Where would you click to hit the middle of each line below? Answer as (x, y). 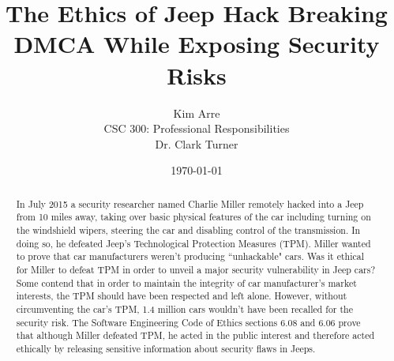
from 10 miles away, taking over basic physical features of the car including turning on (193, 217)
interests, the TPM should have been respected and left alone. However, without (182, 296)
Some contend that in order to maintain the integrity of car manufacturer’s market (186, 282)
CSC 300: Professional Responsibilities (197, 128)
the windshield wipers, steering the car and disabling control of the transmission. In (188, 229)
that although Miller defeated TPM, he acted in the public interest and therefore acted (195, 335)
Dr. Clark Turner (197, 143)
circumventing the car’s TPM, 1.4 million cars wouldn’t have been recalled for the (185, 308)
